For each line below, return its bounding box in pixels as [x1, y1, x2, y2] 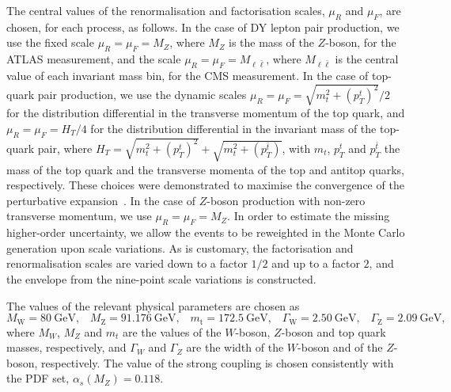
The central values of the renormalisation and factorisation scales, [6, 2, 325, 18]
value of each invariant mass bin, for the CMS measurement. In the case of [6, 67, 369, 83]
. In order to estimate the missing [227, 207, 390, 224]
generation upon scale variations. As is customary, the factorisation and [6, 239, 354, 256]
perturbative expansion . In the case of [6, 192, 196, 208]
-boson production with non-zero [207, 192, 366, 208]
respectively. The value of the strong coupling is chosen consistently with [41, 354, 394, 371]
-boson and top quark [281, 323, 386, 340]
